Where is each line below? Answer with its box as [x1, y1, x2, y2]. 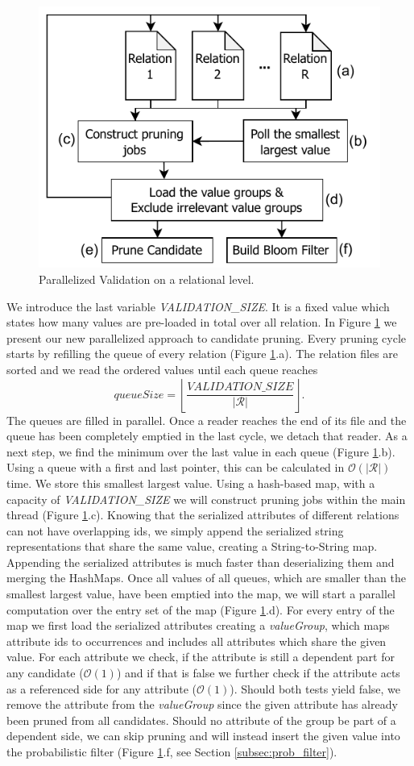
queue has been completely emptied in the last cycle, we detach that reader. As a [6, 427, 408, 444]
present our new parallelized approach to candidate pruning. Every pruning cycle [6, 329, 407, 346]
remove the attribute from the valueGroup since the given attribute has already [6, 696, 398, 713]
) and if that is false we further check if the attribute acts [116, 664, 400, 681]
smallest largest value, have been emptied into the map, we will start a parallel [6, 585, 395, 602]
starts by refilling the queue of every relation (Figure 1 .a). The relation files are [6, 345, 399, 362]
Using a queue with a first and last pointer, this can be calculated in [6, 459, 345, 476]
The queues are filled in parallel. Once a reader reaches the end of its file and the [6, 411, 407, 428]
